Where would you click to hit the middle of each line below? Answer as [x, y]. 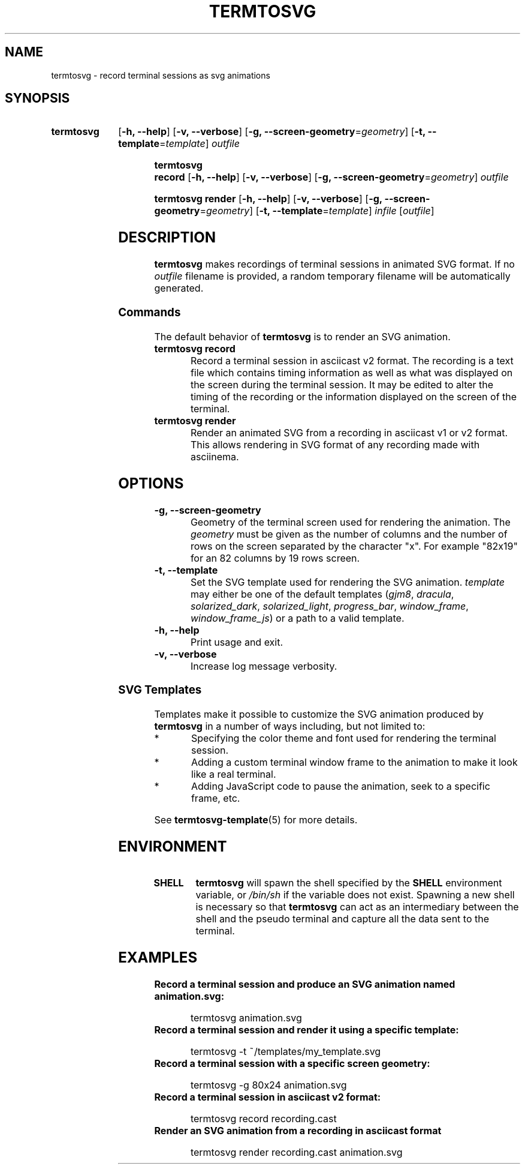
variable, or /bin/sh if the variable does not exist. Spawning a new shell [355, 894]
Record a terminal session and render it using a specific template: [307, 1029]
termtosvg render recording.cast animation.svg [296, 1152]
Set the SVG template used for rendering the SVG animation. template [347, 582]
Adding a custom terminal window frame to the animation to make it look [354, 762]
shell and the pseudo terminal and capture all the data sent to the [343, 918]
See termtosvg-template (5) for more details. [256, 819]
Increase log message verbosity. [264, 666]
